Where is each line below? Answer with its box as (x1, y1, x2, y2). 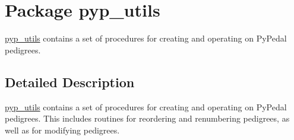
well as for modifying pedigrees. (5, 123, 120, 136)
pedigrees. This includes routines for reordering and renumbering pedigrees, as (5, 112, 290, 125)
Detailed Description (5, 72, 135, 91)
